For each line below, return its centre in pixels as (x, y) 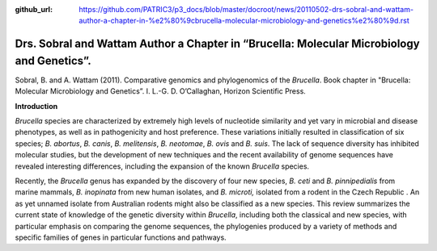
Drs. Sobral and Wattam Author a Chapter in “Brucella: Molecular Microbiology (217, 44)
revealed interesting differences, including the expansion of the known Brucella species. (162, 166)
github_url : (34, 9)
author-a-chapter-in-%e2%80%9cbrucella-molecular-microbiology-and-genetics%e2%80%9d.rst (244, 21)
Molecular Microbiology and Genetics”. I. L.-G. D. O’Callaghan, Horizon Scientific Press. (161, 91)
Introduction (36, 106)
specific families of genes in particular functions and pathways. (121, 237)
